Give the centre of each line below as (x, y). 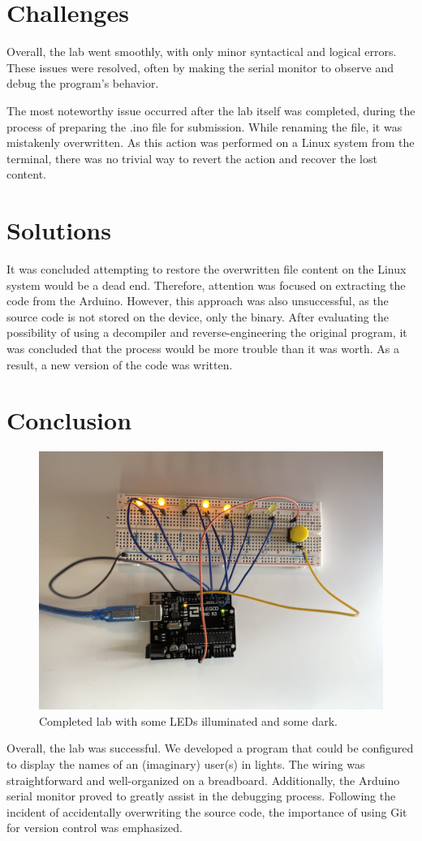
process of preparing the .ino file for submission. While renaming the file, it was (205, 126)
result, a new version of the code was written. (120, 364)
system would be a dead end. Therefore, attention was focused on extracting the (206, 285)
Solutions (59, 230)
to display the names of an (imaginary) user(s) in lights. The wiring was (186, 764)
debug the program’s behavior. (83, 83)
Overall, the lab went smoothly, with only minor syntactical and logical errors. (202, 52)
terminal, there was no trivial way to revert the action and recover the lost (192, 158)
